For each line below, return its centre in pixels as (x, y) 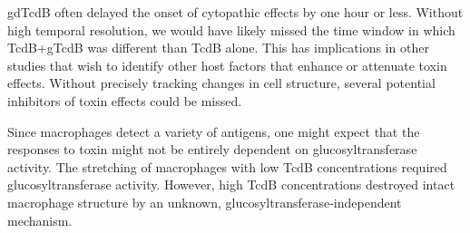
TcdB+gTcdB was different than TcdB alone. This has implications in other (218, 48)
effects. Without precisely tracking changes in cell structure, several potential (221, 83)
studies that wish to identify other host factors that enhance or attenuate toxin (227, 65)
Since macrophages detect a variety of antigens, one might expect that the (214, 131)
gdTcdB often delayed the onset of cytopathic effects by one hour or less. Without (235, 12)
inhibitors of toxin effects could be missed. (125, 100)
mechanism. (40, 220)
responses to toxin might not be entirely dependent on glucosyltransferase (212, 149)
